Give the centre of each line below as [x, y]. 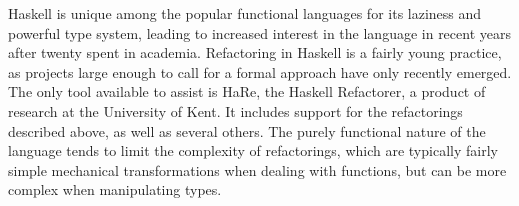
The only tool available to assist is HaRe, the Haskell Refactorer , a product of [247, 91]
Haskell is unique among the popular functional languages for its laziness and [245, 13]
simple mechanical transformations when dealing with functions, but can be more [257, 169]
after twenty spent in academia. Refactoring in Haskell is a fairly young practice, [255, 52]
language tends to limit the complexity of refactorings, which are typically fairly [253, 150]
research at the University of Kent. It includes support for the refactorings [235, 110]
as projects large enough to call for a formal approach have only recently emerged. [260, 71]
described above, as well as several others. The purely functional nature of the [247, 130]
